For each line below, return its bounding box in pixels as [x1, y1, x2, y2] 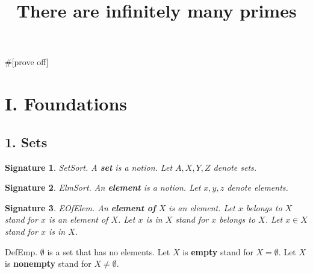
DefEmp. [5, 245, 38, 258]
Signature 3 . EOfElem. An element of [5, 201, 156, 214]
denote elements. [227, 181, 288, 194]
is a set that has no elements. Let [47, 245, 170, 258]
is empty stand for [182, 245, 253, 258]
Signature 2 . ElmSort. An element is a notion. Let [5, 181, 201, 194]
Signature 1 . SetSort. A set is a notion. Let [5, 161, 173, 173]
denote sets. [213, 161, 257, 173]
